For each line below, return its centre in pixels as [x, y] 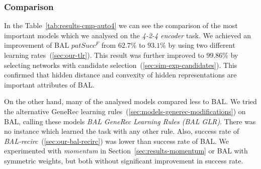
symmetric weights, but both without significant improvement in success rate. [124, 160]
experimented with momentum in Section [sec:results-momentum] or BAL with [126, 151]
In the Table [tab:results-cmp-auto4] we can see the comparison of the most [121, 25]
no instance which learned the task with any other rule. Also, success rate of [122, 131]
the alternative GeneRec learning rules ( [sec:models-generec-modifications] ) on [125, 111]
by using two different [202, 45]
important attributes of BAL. [49, 84]
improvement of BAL [37, 45]
